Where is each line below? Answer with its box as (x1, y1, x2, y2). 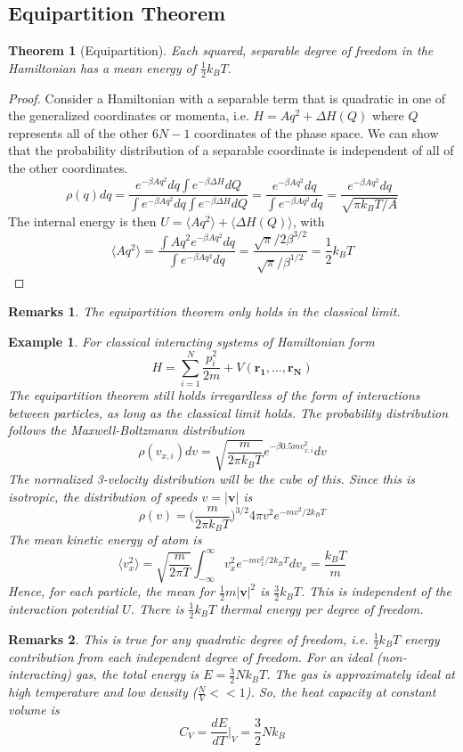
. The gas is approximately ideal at (266, 665, 455, 683)
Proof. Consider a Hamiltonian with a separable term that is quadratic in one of (8, 88, 446, 107)
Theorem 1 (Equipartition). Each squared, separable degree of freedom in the (8, 41, 434, 60)
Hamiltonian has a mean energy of (8, 58, 196, 77)
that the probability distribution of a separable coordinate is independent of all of (8, 141, 454, 159)
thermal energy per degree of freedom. (220, 599, 424, 617)
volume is (8, 699, 60, 718)
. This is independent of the (300, 582, 451, 601)
